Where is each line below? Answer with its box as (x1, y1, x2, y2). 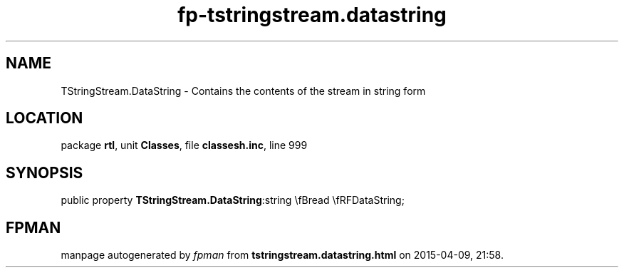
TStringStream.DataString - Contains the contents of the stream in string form (61, 84, 426, 97)
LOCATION (6, 109, 83, 128)
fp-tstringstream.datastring (177, 3, 447, 27)
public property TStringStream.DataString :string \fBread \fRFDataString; (61, 194, 405, 207)
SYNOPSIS (6, 163, 83, 182)
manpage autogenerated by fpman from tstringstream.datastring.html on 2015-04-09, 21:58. (61, 249, 504, 262)
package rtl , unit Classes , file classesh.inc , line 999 (61, 139, 308, 152)
